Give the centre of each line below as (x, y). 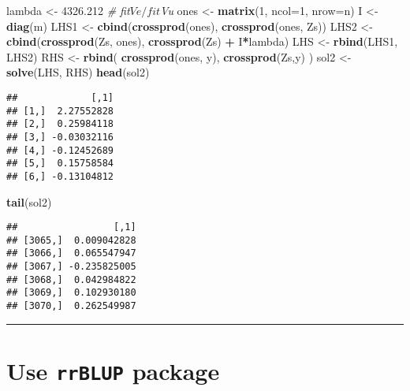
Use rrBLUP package (113, 370)
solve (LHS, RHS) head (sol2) (78, 72)
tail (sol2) (29, 201)
